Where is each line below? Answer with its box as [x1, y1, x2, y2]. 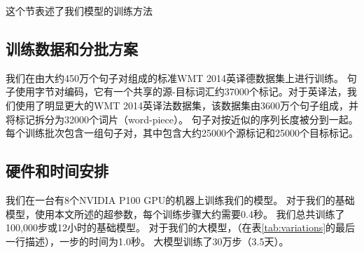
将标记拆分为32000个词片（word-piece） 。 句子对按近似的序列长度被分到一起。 [6, 111, 358, 126]
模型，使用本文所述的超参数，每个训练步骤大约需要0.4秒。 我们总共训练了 [6, 206, 345, 221]
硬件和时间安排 [6, 160, 108, 182]
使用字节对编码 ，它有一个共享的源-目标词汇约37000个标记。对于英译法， [15, 84, 347, 99]
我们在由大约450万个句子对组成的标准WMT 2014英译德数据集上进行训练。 [6, 70, 344, 85]
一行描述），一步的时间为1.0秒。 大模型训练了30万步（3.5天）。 [6, 233, 289, 248]
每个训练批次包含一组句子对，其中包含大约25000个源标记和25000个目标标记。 [6, 125, 358, 140]
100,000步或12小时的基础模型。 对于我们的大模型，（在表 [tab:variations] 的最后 [6, 220, 356, 235]
